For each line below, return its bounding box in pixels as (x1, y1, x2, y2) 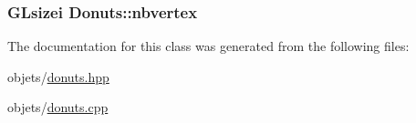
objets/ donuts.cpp (7, 97, 109, 117)
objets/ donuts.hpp (7, 67, 109, 86)
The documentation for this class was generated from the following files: (7, 36, 410, 56)
